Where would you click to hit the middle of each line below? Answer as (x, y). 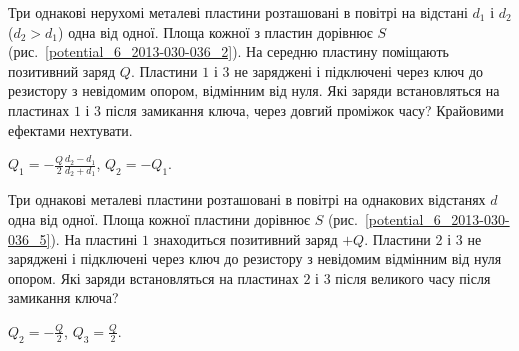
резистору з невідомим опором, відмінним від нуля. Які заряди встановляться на (254, 90)
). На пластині (94, 238)
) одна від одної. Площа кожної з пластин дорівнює (215, 31)
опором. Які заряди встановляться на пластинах (153, 277)
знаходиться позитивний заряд (245, 238)
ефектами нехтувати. (70, 129)
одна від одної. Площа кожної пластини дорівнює (159, 218)
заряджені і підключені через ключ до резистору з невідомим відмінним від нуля (255, 258)
